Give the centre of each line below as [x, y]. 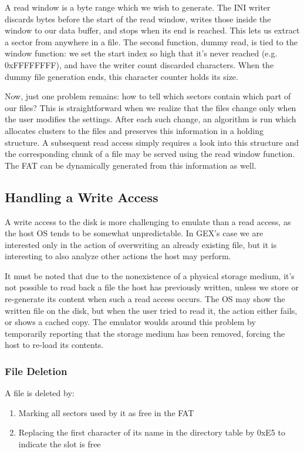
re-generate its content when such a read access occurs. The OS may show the [145, 299]
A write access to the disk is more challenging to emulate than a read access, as [148, 221]
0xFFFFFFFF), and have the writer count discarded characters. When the [139, 64]
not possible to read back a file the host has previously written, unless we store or [152, 287]
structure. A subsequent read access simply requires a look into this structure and [152, 142]
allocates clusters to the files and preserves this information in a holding [134, 130]
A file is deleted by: [40, 393]
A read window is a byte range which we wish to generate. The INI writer [138, 7]
